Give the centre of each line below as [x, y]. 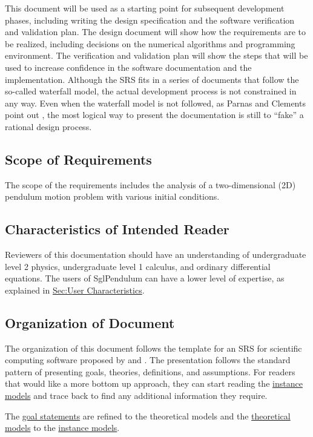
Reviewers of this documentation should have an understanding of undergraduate [156, 255]
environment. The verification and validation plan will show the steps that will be [156, 55]
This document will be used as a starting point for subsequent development [145, 8]
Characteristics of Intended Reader [117, 229]
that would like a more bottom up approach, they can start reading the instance [154, 383]
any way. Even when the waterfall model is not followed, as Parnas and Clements [155, 103]
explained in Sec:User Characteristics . [75, 290]
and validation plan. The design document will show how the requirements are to [155, 32]
